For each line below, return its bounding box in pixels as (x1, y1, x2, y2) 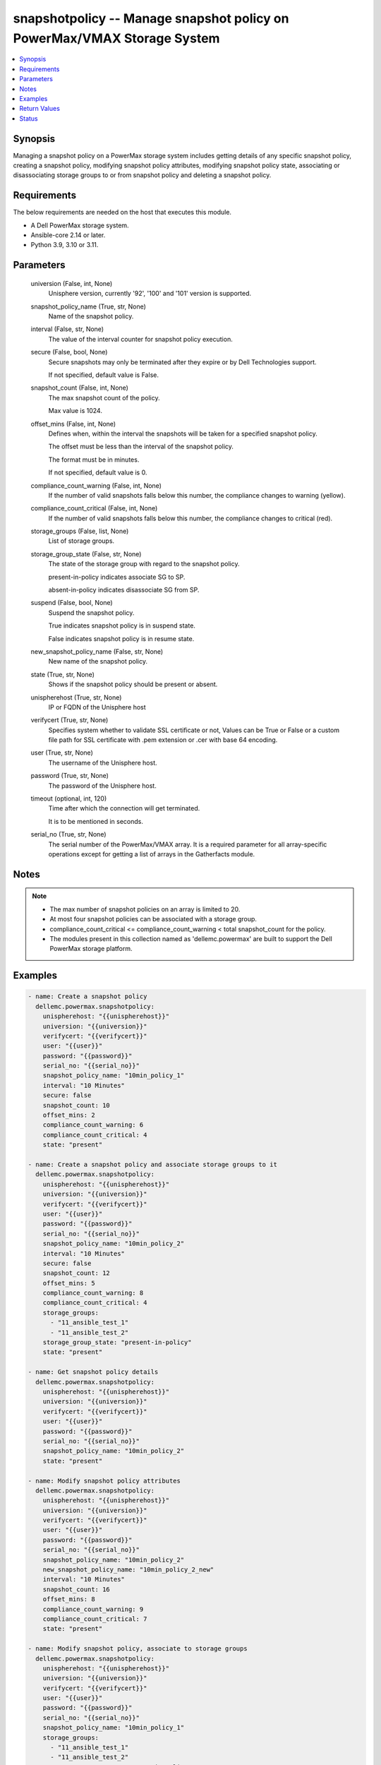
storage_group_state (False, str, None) (30, 549, 142, 558)
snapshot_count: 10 (42, 1101, 111, 1109)
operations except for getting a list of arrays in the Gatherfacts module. (48, 850, 255, 858)
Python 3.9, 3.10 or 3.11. (30, 241, 99, 249)
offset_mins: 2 (42, 1111, 95, 1119)
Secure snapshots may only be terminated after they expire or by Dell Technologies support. (48, 357, 317, 366)
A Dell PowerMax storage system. (30, 221, 130, 229)
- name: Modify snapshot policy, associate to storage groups (28, 1645, 248, 1653)
